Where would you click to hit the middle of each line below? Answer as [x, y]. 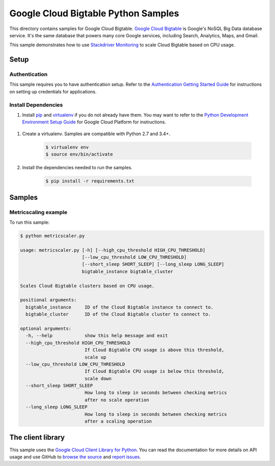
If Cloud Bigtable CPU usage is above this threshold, [154, 350]
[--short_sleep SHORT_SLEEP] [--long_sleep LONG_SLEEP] [153, 264]
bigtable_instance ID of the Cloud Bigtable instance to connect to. [120, 307]
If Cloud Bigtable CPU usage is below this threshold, [154, 371]
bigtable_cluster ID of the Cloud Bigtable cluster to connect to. [118, 314]
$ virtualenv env [67, 147]
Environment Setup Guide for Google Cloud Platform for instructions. [94, 122]
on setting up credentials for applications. [53, 91]
